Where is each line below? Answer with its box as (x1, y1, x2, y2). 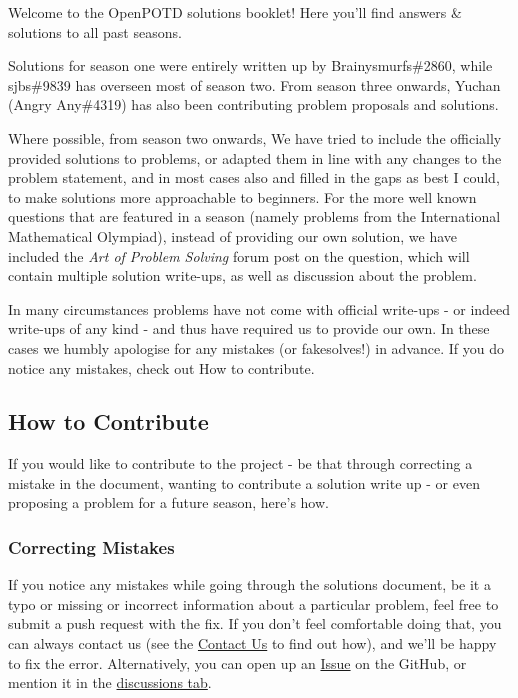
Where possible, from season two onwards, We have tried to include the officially (8, 127, 502, 148)
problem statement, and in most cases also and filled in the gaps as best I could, (8, 167, 500, 188)
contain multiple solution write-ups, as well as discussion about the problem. (8, 265, 477, 286)
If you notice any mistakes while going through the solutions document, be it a (8, 574, 491, 595)
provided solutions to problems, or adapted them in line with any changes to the (8, 147, 502, 168)
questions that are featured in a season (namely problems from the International (8, 206, 501, 227)
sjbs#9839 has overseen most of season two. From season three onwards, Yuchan (8, 74, 501, 95)
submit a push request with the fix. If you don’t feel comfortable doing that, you (8, 613, 502, 634)
